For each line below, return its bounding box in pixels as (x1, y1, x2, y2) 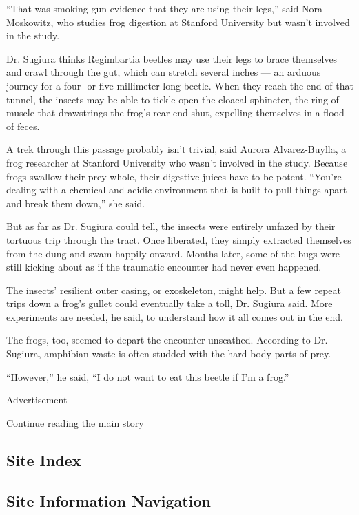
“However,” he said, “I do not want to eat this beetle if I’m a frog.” (6, 369, 289, 383)
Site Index (6, 449, 81, 470)
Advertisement (6, 392, 68, 407)
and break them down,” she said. (6, 196, 145, 210)
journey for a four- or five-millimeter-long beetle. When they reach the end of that (6, 78, 353, 92)
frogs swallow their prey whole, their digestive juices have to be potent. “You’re (6, 169, 342, 183)
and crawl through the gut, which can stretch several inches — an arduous (6, 65, 321, 79)
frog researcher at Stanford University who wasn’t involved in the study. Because (6, 155, 348, 169)
